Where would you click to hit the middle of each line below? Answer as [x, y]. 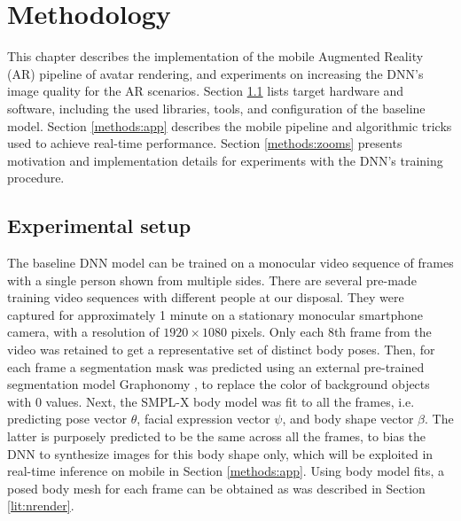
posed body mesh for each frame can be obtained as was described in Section [216, 488]
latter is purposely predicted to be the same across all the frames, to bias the [217, 436]
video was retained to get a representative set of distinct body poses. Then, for [221, 350]
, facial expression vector [203, 419]
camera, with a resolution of [83, 332]
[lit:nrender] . [41, 505]
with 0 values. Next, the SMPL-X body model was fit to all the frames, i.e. [211, 401]
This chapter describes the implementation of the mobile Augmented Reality [215, 56]
